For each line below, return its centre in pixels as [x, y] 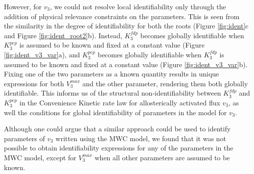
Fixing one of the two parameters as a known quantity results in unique [112, 74]
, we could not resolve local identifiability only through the [138, 6]
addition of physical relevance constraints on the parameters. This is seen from [122, 16]
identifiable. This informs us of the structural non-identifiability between [113, 93]
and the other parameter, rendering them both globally [165, 83]
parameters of [24, 138]
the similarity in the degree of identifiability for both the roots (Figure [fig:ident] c [126, 26]
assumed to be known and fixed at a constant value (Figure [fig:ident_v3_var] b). [126, 64]
